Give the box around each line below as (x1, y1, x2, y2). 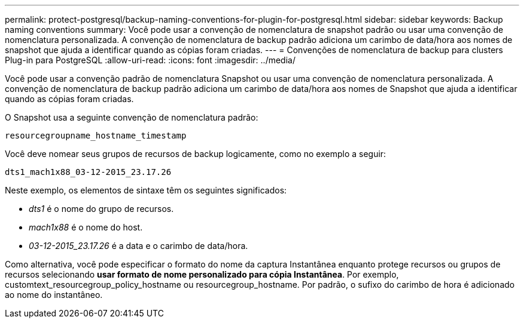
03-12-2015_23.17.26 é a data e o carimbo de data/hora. (29, 241, 248, 251)
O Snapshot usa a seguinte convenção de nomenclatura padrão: (5, 112, 258, 122)
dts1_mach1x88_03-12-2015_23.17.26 (5, 167, 172, 177)
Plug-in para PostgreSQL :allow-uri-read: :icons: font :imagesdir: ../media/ (5, 55, 295, 65)
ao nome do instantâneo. (5, 290, 103, 300)
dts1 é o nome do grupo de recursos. (29, 204, 174, 214)
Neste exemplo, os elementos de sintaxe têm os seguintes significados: (5, 185, 287, 195)
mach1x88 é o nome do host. (29, 222, 143, 232)
